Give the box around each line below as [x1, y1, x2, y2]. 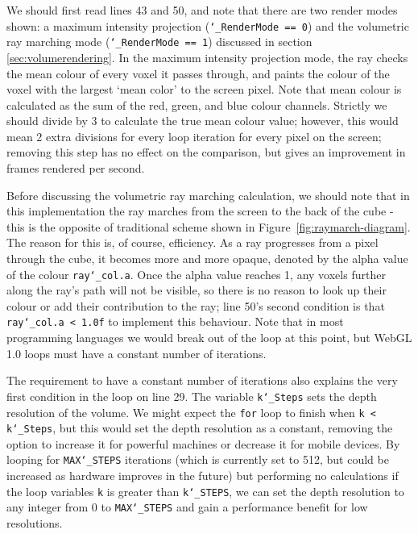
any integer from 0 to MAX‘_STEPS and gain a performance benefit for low [6, 499, 368, 515]
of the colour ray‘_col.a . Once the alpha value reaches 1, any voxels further [6, 265, 386, 282]
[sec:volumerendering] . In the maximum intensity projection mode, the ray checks [6, 48, 408, 65]
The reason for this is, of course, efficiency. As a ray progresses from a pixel [6, 234, 379, 251]
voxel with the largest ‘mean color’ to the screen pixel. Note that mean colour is [6, 81, 402, 98]
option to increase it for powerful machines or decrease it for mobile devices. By [6, 435, 400, 452]
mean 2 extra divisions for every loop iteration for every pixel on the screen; [6, 127, 382, 144]
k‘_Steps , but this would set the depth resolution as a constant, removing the [6, 419, 393, 436]
